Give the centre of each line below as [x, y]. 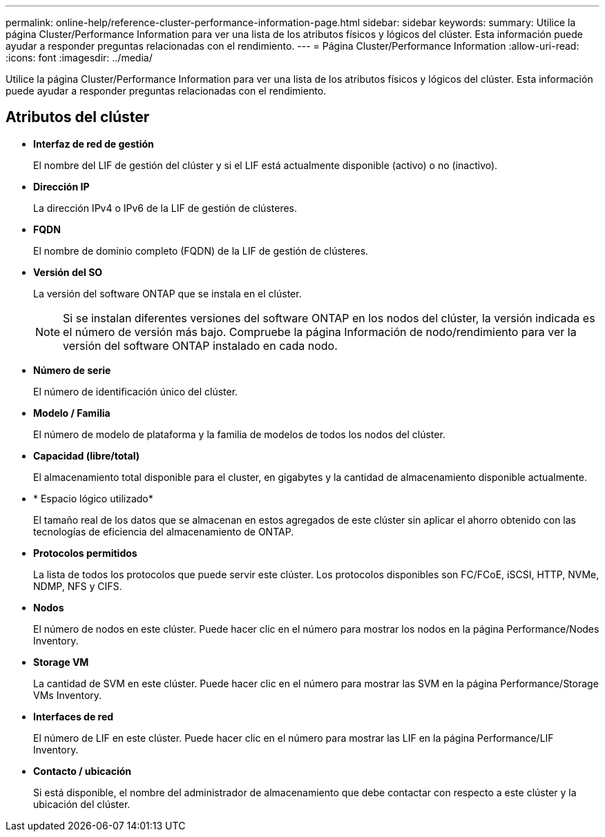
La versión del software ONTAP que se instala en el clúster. [167, 293]
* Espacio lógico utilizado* [93, 498]
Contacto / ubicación [83, 771]
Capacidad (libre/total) [86, 455]
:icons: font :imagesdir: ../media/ [79, 58]
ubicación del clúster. [82, 804]
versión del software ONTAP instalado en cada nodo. [200, 345]
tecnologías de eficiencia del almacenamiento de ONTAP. [164, 531]
